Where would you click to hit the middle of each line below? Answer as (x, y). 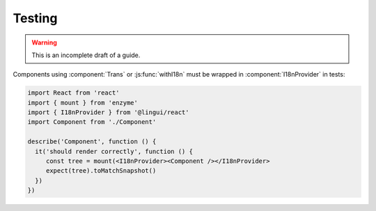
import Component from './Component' (92, 122)
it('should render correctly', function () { (114, 151)
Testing (35, 18)
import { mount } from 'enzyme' (83, 102)
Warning (44, 42)
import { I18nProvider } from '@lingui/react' (108, 112)
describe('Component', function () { (92, 142)
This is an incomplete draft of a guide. (86, 55)
